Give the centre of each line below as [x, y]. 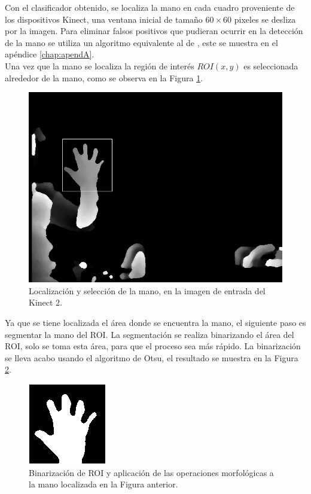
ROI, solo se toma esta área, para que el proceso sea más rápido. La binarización [153, 346]
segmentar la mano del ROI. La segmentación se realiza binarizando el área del [150, 334]
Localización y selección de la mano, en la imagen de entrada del [147, 290]
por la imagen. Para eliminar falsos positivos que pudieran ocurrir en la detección [154, 31]
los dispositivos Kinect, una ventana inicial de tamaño [104, 19]
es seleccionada [271, 65]
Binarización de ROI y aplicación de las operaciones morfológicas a [151, 472]
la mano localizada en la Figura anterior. [103, 484]
